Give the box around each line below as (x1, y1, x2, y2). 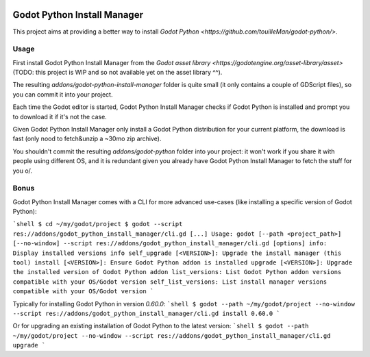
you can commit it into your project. (12, 90, 113, 99)
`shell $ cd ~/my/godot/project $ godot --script (12, 220, 183, 228)
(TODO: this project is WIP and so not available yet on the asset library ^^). (12, 69, 223, 77)
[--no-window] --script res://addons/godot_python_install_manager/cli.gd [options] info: (12, 240, 328, 247)
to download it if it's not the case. (12, 112, 108, 121)
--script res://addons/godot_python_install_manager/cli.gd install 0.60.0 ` (12, 310, 280, 317)
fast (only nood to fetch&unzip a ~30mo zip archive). (12, 134, 162, 143)
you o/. (12, 167, 33, 175)
